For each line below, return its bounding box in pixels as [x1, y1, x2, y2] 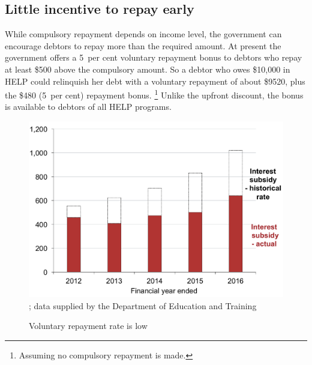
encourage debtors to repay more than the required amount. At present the [5, 39, 281, 52]
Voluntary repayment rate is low [29, 319, 148, 332]
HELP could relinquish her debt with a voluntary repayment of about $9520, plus [5, 74, 305, 87]
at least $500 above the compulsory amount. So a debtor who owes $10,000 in [5, 62, 290, 75]
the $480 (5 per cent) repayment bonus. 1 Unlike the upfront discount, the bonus [5, 87, 304, 101]
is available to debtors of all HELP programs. [5, 100, 172, 113]
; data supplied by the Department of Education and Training [29, 299, 257, 312]
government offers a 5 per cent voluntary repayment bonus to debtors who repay [5, 51, 302, 64]
